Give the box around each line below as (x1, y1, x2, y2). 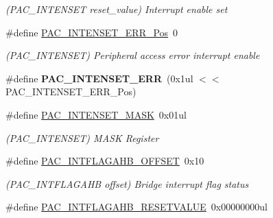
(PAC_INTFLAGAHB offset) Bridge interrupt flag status (5, 176, 249, 191)
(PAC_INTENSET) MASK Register (5, 130, 159, 145)
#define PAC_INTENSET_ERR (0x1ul (5, 71, 193, 85)
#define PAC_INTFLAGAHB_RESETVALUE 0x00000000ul (5, 199, 268, 214)
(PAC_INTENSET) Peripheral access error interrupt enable (5, 48, 260, 62)
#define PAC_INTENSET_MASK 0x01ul (5, 107, 187, 121)
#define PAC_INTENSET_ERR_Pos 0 (5, 25, 178, 39)
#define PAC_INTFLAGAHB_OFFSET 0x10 (5, 154, 204, 168)
